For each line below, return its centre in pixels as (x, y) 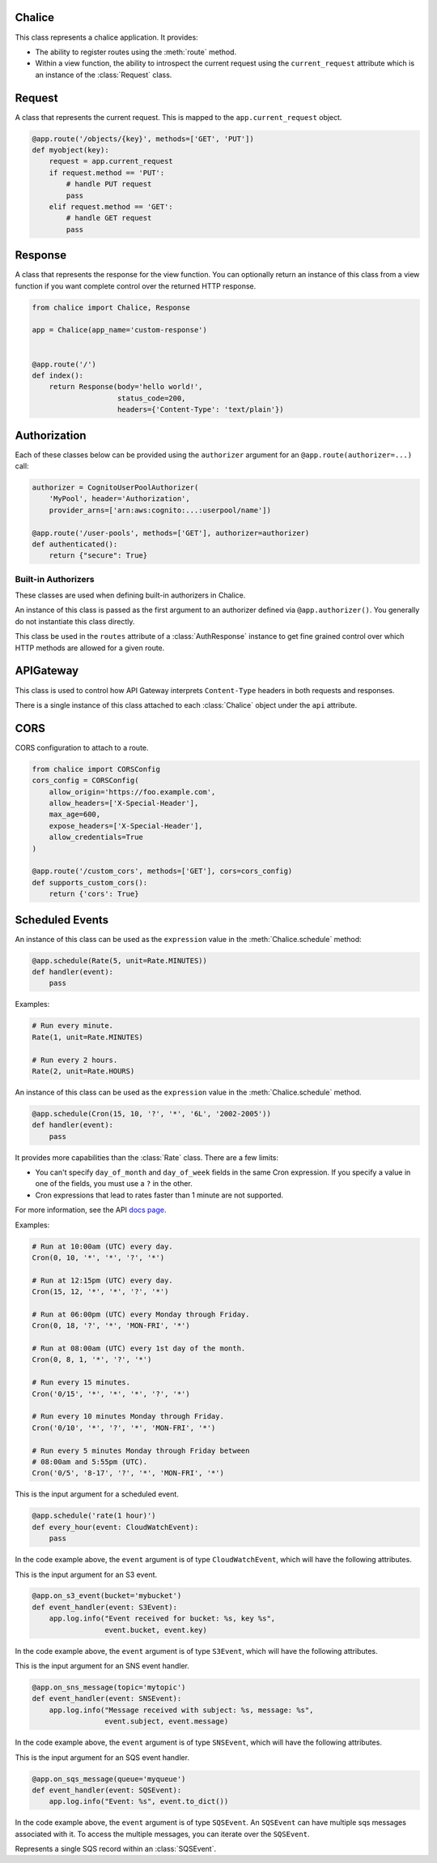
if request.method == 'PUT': (107, 173)
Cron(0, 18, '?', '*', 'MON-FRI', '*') (111, 1326)
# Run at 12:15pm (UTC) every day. (102, 1280)
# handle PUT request (109, 184)
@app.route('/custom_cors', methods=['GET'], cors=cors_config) (162, 871)
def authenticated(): (75, 544)
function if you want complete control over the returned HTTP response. (136, 286)
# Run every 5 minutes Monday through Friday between (141, 1450)
